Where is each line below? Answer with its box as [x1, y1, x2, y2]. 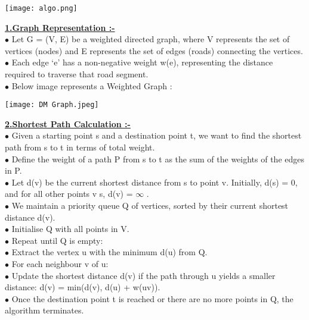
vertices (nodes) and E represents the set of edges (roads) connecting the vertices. [5, 44, 303, 57]
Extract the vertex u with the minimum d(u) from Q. [11, 246, 208, 258]
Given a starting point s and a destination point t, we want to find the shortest [11, 129, 302, 142]
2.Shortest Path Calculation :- [5, 117, 131, 130]
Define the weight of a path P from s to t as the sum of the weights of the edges [11, 152, 305, 165]
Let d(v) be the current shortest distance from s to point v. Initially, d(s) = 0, [11, 175, 298, 188]
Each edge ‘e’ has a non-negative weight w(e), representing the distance [11, 56, 273, 68]
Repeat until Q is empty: [11, 234, 103, 246]
